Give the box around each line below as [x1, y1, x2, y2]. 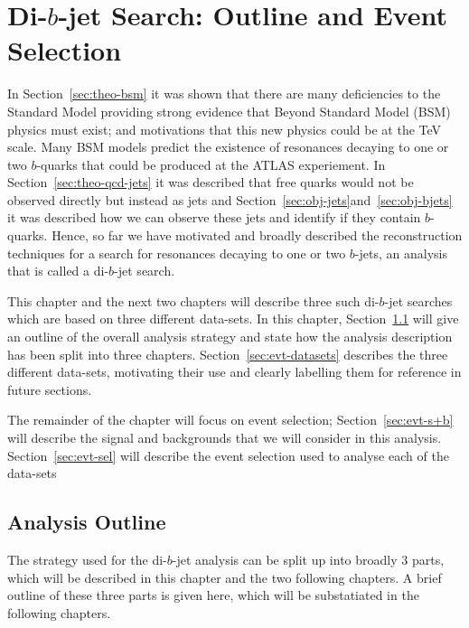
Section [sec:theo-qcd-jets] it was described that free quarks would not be [7, 173, 414, 192]
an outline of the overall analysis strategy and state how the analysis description [7, 327, 453, 346]
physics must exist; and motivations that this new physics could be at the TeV [7, 119, 442, 138]
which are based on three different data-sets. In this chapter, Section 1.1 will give [7, 309, 459, 328]
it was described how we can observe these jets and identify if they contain [7, 208, 421, 227]
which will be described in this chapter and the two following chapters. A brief [7, 567, 442, 586]
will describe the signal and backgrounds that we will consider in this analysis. [7, 428, 442, 446]
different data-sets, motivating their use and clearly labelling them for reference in [7, 362, 462, 381]
